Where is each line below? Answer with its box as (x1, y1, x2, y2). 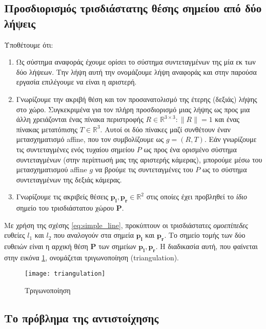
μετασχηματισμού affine (16, 164, 87, 175)
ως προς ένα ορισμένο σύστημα (144, 143, 237, 154)
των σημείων (98, 241, 136, 252)
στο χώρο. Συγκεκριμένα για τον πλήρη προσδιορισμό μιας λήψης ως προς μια (16, 104, 250, 114)
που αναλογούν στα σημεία (54, 230, 134, 240)
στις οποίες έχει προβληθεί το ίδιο (146, 191, 247, 202)
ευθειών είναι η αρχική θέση (4, 241, 88, 252)
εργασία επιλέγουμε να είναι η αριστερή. (16, 76, 137, 87)
